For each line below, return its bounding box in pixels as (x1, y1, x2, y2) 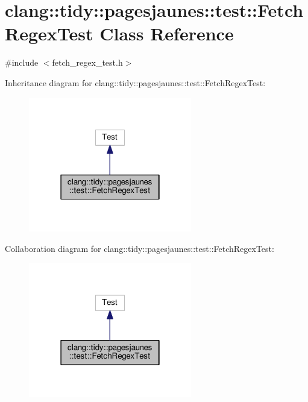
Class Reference (99, 21, 234, 46)
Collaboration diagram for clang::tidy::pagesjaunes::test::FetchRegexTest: (5, 242, 274, 254)
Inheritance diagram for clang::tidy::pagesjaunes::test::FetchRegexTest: (5, 76, 266, 89)
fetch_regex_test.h (52, 56, 123, 69)
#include (5, 56, 39, 69)
